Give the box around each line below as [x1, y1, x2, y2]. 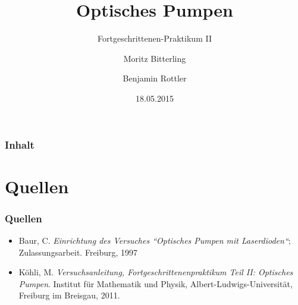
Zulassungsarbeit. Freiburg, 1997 [18, 246, 138, 258]
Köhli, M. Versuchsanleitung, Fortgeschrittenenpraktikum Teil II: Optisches [18, 266, 293, 278]
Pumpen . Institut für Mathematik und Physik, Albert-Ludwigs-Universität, [18, 277, 293, 290]
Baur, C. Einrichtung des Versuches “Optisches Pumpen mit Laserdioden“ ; [18, 234, 291, 247]
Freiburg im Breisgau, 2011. [18, 289, 120, 301]
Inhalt [5, 137, 34, 152]
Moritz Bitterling [123, 52, 186, 64]
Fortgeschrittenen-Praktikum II [98, 32, 212, 45]
